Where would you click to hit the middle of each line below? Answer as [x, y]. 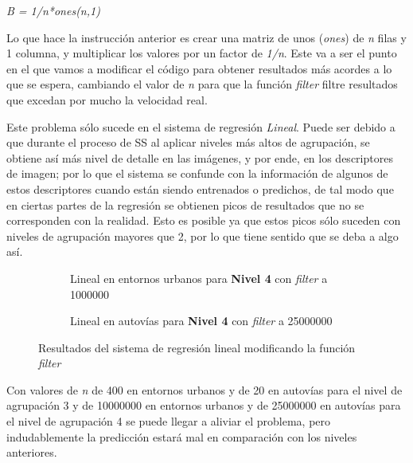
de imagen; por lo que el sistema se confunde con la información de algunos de [197, 173]
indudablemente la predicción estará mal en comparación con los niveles [182, 436]
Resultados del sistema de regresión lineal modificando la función [197, 347]
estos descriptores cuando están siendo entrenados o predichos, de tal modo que [200, 188]
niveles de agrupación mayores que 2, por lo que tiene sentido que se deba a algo [203, 235]
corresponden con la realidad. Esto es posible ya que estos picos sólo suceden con [204, 220]
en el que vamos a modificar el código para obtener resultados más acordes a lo [199, 68]
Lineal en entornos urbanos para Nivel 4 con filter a [199, 278]
